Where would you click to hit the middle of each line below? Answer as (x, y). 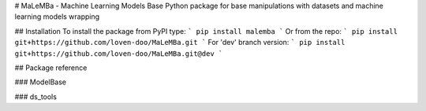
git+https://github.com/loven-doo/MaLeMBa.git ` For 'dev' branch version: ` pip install (180, 43)
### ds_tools (35, 96)
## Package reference (51, 68)
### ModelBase (41, 82)
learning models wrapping (57, 17)
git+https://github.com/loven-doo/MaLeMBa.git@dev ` (119, 54)
